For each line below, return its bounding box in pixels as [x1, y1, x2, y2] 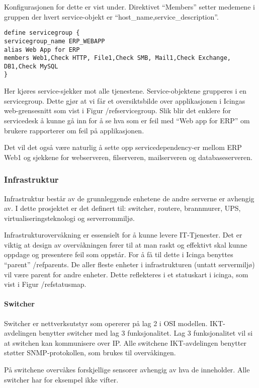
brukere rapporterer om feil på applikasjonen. [4, 125, 144, 135]
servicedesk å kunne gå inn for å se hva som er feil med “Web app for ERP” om [4, 115, 250, 125]
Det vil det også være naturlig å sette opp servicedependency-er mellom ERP [4, 142, 242, 152]
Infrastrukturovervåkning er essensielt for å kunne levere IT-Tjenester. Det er [4, 229, 242, 240]
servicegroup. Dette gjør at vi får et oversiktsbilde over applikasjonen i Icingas [4, 95, 245, 106]
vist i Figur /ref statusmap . [4, 279, 87, 289]
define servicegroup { [4, 29, 80, 37]
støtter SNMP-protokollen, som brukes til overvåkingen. [4, 347, 176, 358]
